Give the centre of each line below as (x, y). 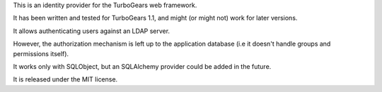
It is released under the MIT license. (65, 79)
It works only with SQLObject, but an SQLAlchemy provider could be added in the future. (142, 66)
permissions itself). (41, 53)
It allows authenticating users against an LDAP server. (91, 31)
